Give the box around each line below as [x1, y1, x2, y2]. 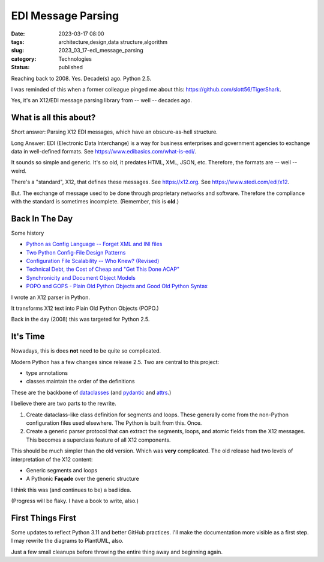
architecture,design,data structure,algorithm [58, 38, 168, 45]
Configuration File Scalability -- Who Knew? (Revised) [26, 258, 160, 264]
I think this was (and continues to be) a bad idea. [11, 486, 131, 493]
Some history [11, 229, 44, 236]
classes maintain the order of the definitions [26, 378, 135, 385]
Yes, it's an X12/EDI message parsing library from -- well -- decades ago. [11, 97, 192, 104]
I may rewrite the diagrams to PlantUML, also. [11, 537, 124, 545]
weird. [11, 167, 27, 174]
